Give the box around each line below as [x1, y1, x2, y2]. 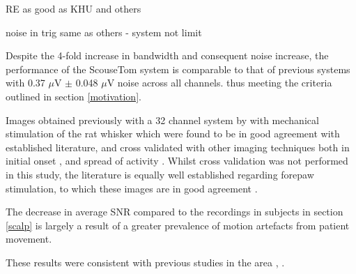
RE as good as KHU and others [6, 1, 141, 15]
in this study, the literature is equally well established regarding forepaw [6, 167, 314, 181]
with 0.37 [6, 75, 45, 90]
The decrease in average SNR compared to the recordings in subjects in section [6, 204, 343, 219]
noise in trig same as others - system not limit [6, 24, 202, 39]
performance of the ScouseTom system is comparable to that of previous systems [6, 61, 350, 76]
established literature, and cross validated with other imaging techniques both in [6, 139, 350, 154]
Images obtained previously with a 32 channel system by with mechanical [6, 112, 319, 127]
